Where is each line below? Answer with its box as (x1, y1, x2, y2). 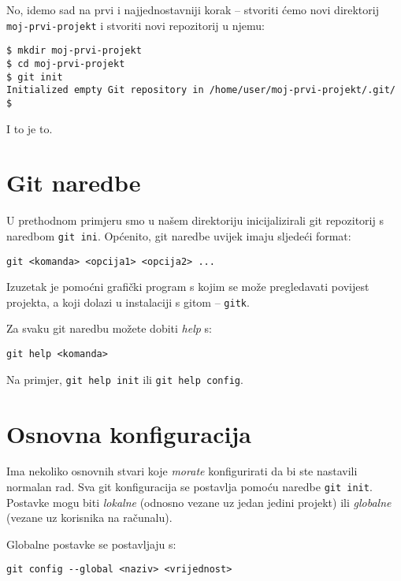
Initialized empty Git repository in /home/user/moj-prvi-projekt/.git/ (6, 84, 395, 96)
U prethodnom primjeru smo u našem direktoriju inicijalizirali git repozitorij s (6, 212, 384, 229)
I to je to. (6, 120, 53, 136)
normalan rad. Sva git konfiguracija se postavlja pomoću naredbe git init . (6, 479, 373, 495)
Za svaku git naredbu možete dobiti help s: (6, 320, 212, 337)
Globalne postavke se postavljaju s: (6, 535, 176, 552)
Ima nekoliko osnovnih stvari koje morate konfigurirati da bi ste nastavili (6, 463, 358, 479)
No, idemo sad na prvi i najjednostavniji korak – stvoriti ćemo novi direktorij (6, 2, 379, 17)
